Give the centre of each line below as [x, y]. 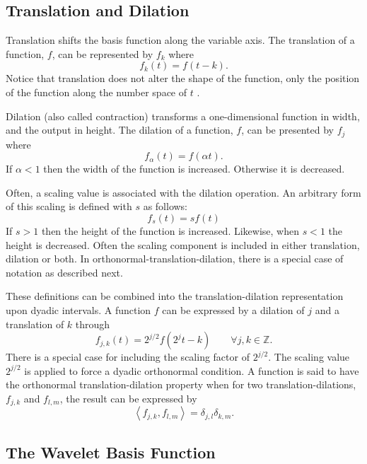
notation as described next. [64, 272]
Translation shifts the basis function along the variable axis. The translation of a [180, 40]
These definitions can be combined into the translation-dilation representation [175, 296]
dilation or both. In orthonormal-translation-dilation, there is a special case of [175, 259]
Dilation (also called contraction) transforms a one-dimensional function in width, [183, 116]
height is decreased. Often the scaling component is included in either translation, [183, 244]
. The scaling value [309, 357]
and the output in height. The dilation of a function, [120, 130]
